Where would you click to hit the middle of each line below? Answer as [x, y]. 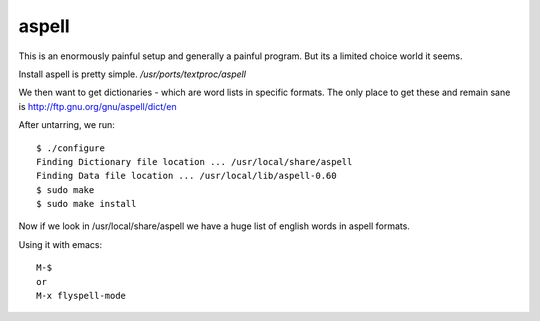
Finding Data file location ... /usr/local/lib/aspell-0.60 [186, 176]
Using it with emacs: [60, 244]
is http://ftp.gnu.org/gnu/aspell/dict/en [97, 106]
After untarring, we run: [66, 125]
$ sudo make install [86, 204]
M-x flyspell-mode [81, 296]
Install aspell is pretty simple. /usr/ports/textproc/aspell [132, 74]
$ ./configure [70, 148]
